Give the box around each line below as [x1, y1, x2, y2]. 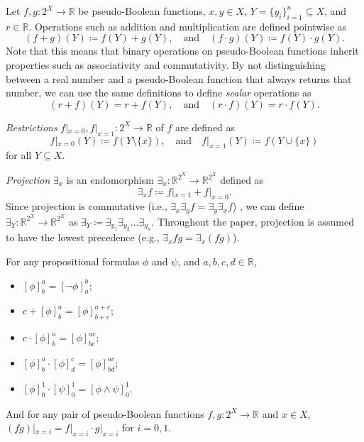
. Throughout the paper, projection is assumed [151, 214, 354, 228]
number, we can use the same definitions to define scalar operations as [6, 85, 311, 100]
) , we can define [232, 199, 304, 214]
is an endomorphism [66, 172, 154, 187]
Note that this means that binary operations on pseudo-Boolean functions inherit [6, 43, 359, 58]
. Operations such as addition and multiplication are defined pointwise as [28, 18, 347, 33]
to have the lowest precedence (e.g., [6, 230, 160, 245]
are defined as [175, 119, 236, 134]
